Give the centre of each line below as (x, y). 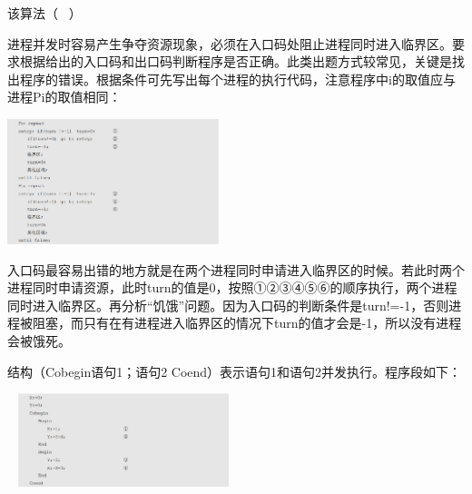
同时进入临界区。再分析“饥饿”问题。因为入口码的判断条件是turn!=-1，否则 (228, 305)
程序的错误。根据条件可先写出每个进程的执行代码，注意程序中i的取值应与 (237, 79)
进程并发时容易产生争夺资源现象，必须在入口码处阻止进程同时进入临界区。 (230, 43)
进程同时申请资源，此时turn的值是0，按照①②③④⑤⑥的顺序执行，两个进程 (232, 287)
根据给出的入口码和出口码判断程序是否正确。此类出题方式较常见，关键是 (236, 61)
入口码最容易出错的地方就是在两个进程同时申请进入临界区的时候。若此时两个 (236, 269)
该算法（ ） (44, 13)
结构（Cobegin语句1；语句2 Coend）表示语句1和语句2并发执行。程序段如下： (235, 371)
